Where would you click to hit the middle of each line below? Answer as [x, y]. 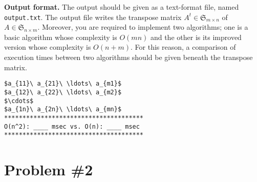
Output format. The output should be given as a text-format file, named [122, 7]
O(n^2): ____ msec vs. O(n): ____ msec [72, 126]
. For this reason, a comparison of [183, 47]
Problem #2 [49, 169]
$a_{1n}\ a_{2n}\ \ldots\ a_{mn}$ [63, 109]
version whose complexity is [48, 47]
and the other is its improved [196, 37]
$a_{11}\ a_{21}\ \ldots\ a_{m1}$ [63, 84]
